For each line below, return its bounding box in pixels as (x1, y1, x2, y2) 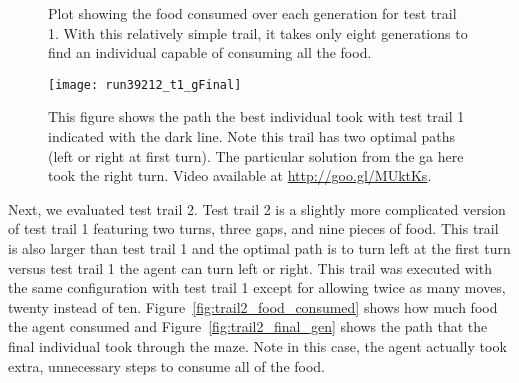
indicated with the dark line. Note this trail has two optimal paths (48, 126, 456, 147)
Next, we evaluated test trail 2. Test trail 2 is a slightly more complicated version (8, 198, 506, 219)
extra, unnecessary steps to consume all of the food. (8, 355, 326, 376)
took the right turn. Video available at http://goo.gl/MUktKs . (48, 165, 432, 186)
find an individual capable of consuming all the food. (48, 42, 372, 63)
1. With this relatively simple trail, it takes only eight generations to (48, 22, 468, 43)
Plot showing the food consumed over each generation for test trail (48, 3, 457, 23)
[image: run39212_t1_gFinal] (48, 77, 242, 92)
